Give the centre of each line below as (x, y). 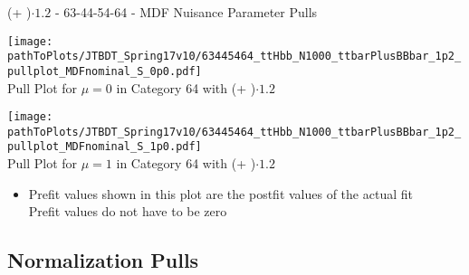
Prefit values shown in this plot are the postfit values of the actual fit (220, 193)
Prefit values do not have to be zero (128, 211)
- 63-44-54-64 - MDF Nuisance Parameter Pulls (186, 12)
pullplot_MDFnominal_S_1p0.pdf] (105, 147)
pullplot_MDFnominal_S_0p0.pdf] (105, 71)
